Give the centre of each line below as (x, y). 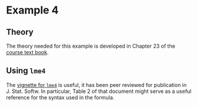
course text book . (27, 52)
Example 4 (32, 10)
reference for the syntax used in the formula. (60, 97)
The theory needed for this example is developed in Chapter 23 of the (91, 46)
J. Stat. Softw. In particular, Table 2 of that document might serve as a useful (99, 91)
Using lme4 (26, 71)
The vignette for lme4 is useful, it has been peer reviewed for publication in (96, 85)
